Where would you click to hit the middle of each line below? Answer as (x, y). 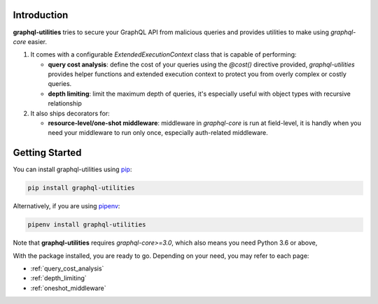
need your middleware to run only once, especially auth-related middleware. (158, 133)
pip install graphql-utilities (82, 188)
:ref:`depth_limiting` (58, 278)
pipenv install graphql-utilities (87, 225)
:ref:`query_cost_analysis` (67, 268)
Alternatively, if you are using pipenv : (66, 206)
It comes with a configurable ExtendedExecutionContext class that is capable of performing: (163, 55)
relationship (65, 103)
